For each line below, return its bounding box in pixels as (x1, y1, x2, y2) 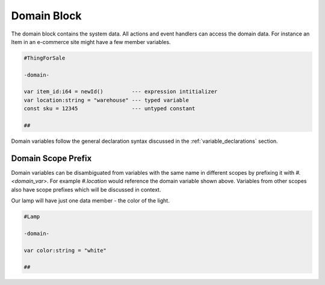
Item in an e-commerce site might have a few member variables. (11, 38, 171, 45)
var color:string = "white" (23, 247, 107, 254)
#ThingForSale (23, 54, 66, 61)
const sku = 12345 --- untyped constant (23, 105, 196, 112)
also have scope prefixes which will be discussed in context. (11, 186, 161, 193)
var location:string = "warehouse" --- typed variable (23, 96, 189, 104)
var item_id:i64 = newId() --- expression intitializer (23, 88, 218, 95)
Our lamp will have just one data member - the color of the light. (11, 197, 170, 204)
